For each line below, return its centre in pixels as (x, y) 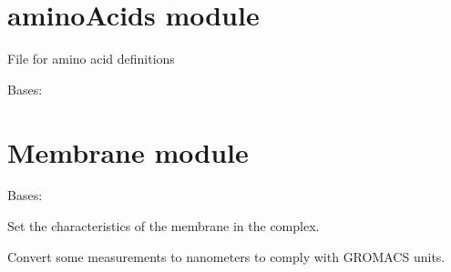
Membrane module (128, 151)
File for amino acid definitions (91, 59)
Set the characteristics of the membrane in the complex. (164, 226)
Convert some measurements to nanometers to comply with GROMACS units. (226, 256)
